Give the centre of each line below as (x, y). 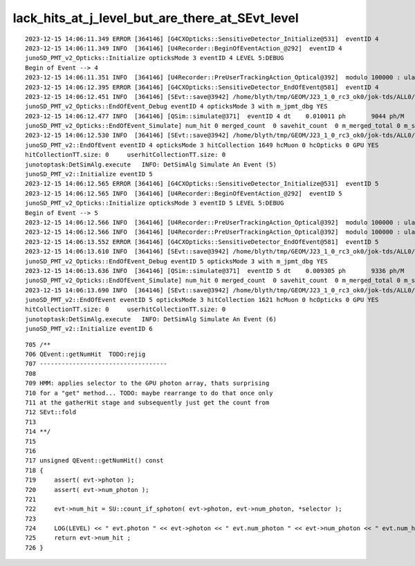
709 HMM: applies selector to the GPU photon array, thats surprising (147, 383)
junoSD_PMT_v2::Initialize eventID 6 (89, 329)
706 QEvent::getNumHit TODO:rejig (85, 355)
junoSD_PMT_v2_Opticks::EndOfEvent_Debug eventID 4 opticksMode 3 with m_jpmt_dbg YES (176, 106)
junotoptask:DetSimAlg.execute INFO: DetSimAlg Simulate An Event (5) (151, 164)
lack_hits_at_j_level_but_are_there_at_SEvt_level (156, 18)
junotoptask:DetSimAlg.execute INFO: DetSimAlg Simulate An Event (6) (151, 319)
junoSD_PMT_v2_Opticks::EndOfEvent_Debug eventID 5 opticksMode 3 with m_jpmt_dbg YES (176, 261)
